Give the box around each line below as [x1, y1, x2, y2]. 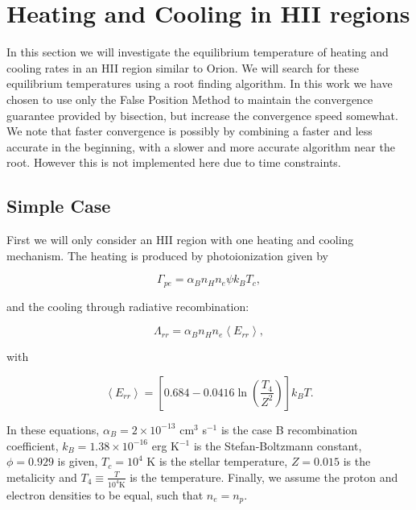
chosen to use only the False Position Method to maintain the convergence [6, 90, 373, 107]
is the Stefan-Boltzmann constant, [193, 437, 362, 454]
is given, [57, 453, 98, 470]
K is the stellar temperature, [146, 453, 288, 470]
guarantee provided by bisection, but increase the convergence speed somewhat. [6, 106, 398, 123]
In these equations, [6, 421, 100, 437]
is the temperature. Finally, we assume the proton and [130, 468, 398, 485]
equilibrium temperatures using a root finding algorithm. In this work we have [6, 75, 393, 92]
